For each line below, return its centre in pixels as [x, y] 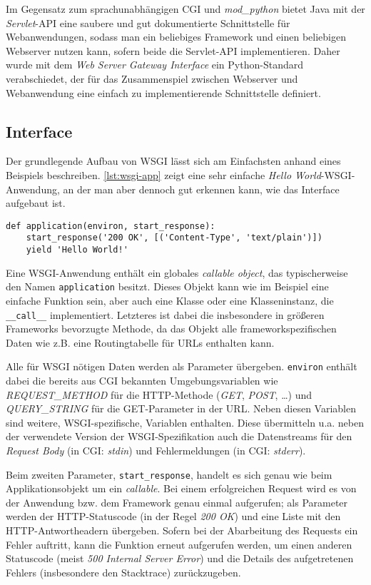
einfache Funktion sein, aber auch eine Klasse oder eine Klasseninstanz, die [170, 300]
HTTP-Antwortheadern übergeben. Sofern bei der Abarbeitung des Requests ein [182, 530]
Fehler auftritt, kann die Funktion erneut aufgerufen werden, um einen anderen [179, 544]
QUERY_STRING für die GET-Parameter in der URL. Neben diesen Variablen [181, 408]
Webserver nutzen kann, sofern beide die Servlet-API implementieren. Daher [173, 50]
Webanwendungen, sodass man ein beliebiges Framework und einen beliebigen [176, 37]
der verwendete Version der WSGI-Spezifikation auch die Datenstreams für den [179, 436]
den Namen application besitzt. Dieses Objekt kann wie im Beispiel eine [167, 286]
